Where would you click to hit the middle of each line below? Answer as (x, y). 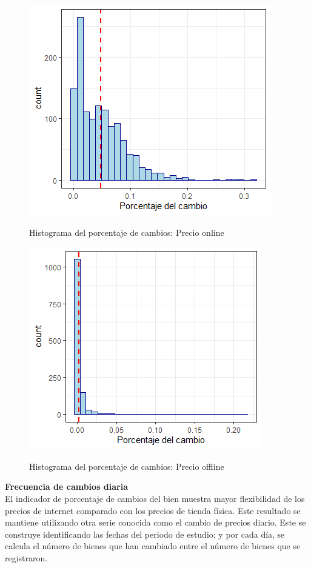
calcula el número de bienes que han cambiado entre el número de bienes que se (153, 546)
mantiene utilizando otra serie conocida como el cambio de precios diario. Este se (155, 522)
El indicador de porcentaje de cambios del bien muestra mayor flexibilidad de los (155, 498)
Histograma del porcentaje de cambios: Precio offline (127, 466)
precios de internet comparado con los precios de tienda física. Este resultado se (153, 510)
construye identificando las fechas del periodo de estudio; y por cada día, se (145, 534)
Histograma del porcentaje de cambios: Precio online (127, 232)
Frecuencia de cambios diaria (67, 486)
